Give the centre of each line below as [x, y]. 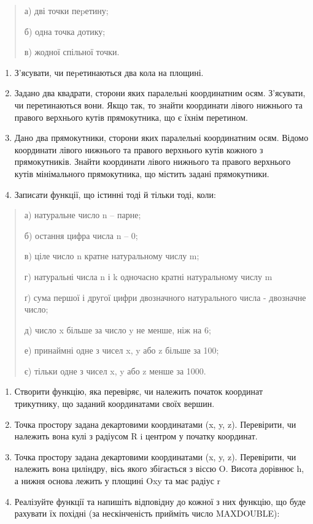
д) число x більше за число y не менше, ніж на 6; [118, 329]
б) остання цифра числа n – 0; [81, 235]
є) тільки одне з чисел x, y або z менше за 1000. [115, 370]
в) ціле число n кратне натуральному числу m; [112, 256]
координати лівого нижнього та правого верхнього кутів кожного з [139, 149]
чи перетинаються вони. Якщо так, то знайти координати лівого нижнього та [159, 104]
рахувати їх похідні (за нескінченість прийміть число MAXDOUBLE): [147, 513]
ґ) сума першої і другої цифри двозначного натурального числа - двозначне [165, 297]
